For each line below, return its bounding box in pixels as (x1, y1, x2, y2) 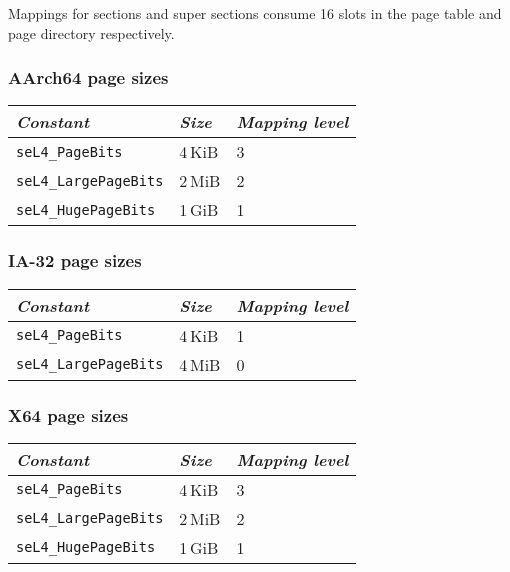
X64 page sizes (8, 402, 129, 427)
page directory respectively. (8, 22, 175, 43)
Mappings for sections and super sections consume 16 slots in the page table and (8, 3, 502, 23)
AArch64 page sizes (8, 65, 169, 90)
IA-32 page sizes (8, 248, 142, 273)
